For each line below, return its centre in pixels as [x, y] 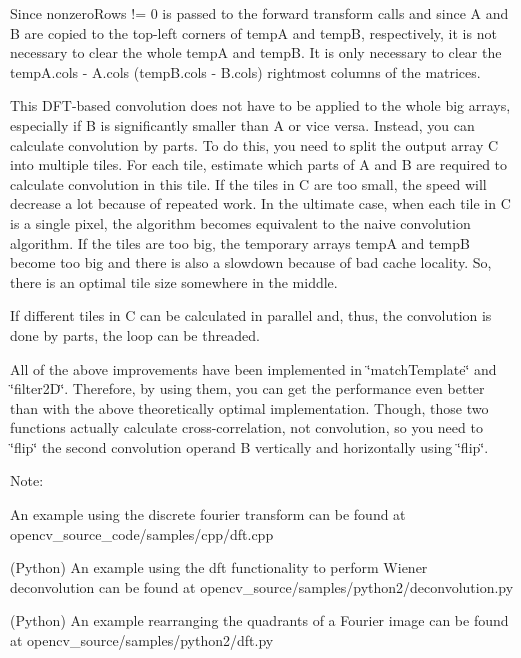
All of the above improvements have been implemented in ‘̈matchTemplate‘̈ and [253, 368]
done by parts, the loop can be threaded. [135, 334]
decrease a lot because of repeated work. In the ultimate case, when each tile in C [260, 203]
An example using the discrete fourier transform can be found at [208, 514]
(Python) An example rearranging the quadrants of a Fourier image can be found [259, 620]
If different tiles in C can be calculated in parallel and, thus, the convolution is [251, 315]
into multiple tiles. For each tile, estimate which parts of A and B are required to [259, 164]
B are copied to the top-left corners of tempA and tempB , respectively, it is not [253, 32]
